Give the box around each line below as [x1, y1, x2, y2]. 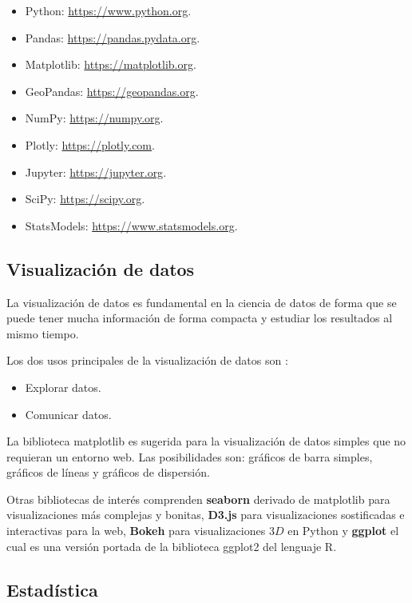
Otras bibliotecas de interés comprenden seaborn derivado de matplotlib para [6, 490, 390, 507]
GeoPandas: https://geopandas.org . [25, 82, 199, 99]
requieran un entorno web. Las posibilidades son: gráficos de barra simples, [6, 448, 373, 465]
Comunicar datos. [25, 405, 112, 422]
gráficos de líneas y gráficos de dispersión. [6, 464, 210, 481]
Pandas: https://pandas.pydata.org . [25, 29, 200, 46]
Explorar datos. [25, 378, 101, 395]
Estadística [6, 577, 98, 601]
